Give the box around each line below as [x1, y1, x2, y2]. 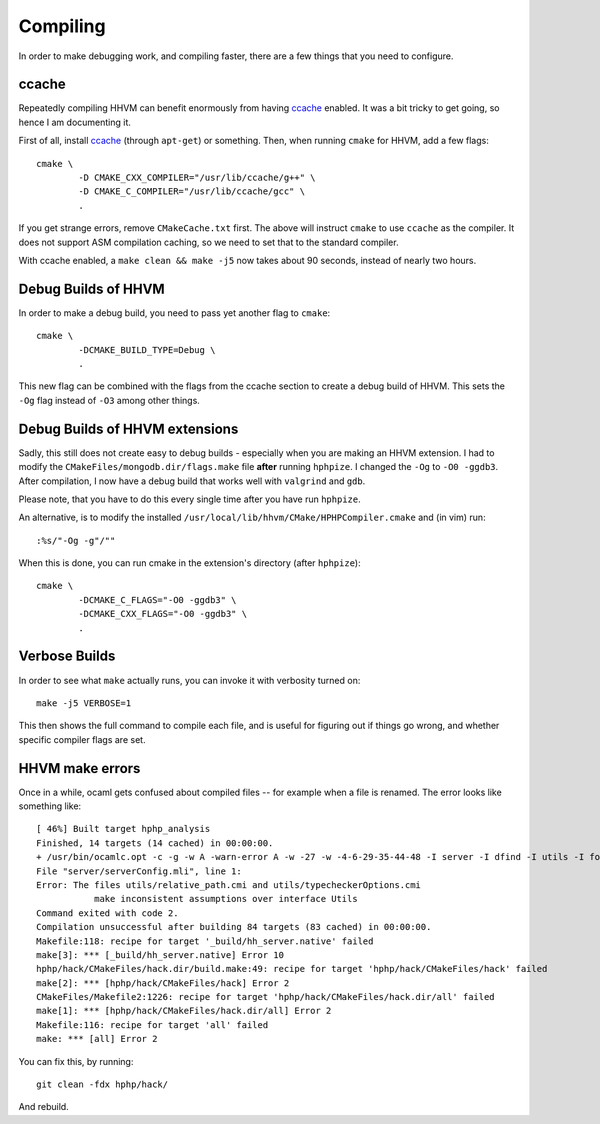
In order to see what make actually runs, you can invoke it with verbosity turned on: [18, 674, 361, 686]
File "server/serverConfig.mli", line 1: [36, 865, 242, 877]
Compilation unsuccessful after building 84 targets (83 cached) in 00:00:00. [36, 921, 432, 933]
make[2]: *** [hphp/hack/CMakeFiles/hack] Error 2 [36, 977, 290, 989]
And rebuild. [18, 1101, 69, 1113]
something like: [18, 800, 82, 812]
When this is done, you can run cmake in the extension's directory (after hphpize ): [18, 557, 361, 569]
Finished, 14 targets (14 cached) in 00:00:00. [36, 837, 274, 849]
